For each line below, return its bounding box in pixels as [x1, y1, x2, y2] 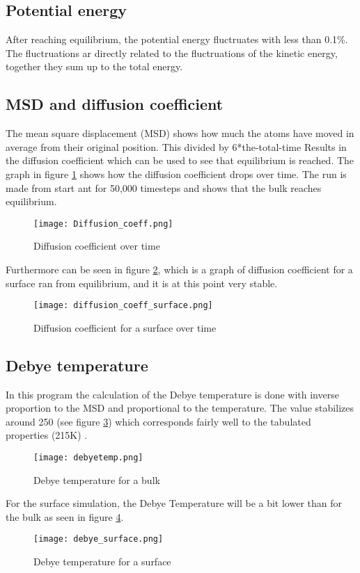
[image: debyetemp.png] [33, 453, 143, 463]
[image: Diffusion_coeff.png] [33, 218, 173, 229]
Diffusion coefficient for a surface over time [33, 320, 217, 334]
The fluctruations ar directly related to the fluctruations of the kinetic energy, [6, 45, 338, 60]
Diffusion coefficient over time [33, 239, 160, 253]
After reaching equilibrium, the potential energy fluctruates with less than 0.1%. [6, 32, 348, 47]
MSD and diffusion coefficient [6, 93, 224, 115]
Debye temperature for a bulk [33, 472, 160, 487]
